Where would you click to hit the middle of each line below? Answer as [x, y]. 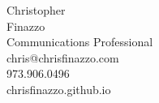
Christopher [36, 10]
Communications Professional [80, 42]
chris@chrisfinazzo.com [63, 57]
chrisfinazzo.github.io [59, 89]
